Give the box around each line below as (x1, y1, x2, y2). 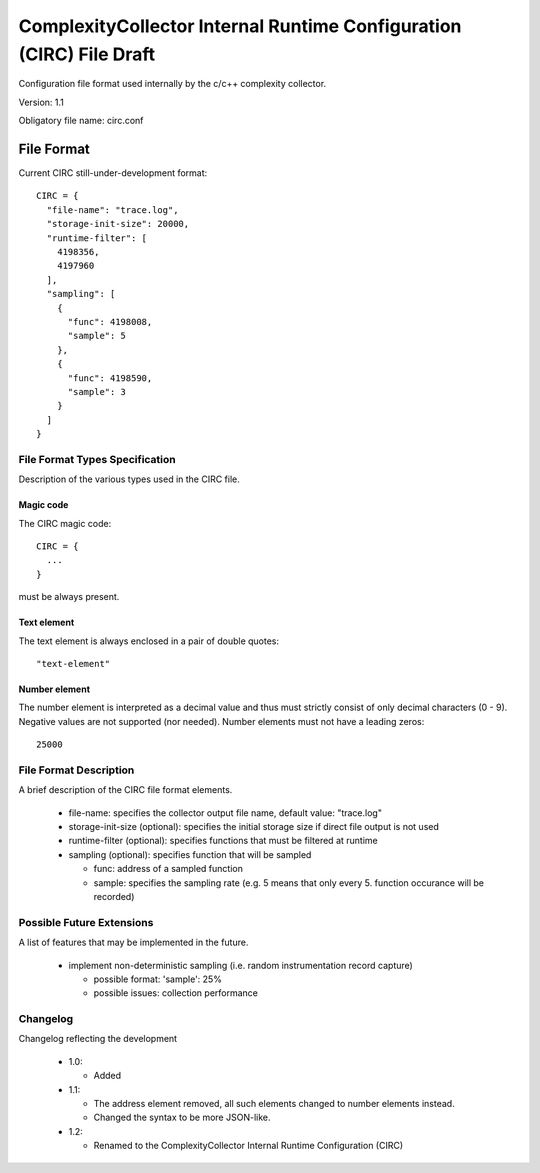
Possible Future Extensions (18, 915, 154, 929)
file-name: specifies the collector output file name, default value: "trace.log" (68, 806, 382, 819)
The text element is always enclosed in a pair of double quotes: (18, 635, 280, 647)
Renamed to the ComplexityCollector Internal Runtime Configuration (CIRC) (93, 1140, 404, 1152)
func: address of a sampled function (93, 863, 244, 875)
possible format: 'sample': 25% (93, 973, 222, 985)
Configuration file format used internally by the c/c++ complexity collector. (18, 78, 327, 90)
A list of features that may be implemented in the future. (18, 936, 249, 949)
